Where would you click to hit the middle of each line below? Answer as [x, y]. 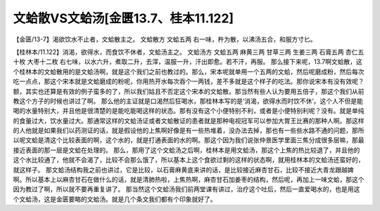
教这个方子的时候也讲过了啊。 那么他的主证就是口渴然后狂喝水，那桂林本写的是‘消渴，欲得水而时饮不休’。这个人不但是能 [188, 101]
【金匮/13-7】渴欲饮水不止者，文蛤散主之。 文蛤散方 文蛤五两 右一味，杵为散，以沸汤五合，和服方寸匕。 [165, 39]
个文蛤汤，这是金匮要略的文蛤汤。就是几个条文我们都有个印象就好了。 [115, 199]
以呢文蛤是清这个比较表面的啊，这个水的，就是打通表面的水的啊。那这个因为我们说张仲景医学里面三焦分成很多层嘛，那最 [189, 140]
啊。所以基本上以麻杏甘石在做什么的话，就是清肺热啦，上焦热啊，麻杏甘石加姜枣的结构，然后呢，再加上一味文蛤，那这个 [189, 179]
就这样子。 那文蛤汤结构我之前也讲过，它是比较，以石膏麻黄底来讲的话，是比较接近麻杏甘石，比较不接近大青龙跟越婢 [183, 170]
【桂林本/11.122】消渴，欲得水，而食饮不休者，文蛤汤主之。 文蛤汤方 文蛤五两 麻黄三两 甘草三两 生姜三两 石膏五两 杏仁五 [189, 52]
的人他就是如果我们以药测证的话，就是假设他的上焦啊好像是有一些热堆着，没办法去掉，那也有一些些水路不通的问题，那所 [189, 130]
